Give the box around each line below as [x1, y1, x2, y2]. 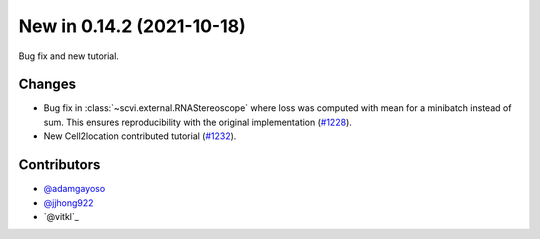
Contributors [18, 156, 101, 174]
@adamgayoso [43, 183, 106, 195]
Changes [18, 76, 77, 93]
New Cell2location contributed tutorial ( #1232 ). [43, 130, 237, 142]
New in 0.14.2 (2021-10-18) [18, 15, 247, 37]
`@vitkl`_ [43, 210, 79, 222]
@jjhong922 [43, 196, 94, 209]
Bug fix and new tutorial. [18, 50, 120, 62]
